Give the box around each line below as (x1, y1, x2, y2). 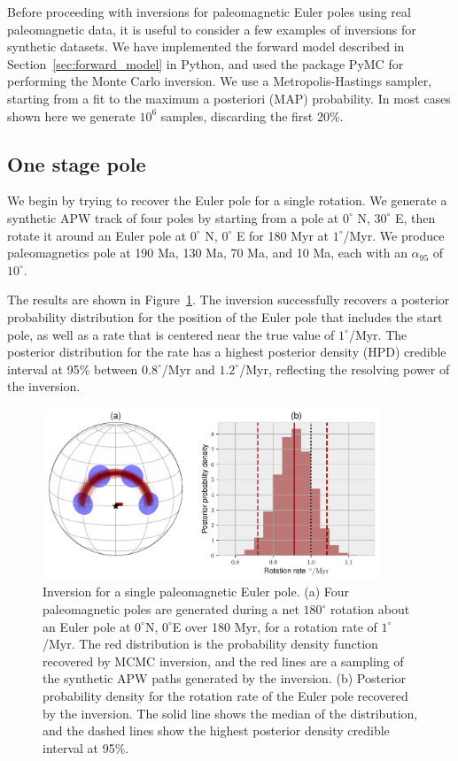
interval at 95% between (7, 359, 138, 378)
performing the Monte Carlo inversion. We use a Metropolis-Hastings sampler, (7, 72, 432, 90)
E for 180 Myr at (236, 226, 329, 244)
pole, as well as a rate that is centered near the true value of (7, 325, 335, 343)
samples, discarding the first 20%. (160, 106, 344, 125)
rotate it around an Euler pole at (7, 226, 187, 244)
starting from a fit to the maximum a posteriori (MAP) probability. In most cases (7, 88, 451, 107)
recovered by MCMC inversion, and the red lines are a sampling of (43, 651, 404, 670)
